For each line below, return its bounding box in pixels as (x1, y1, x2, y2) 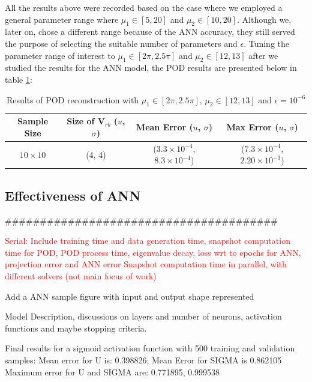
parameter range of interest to (5, 49, 115, 61)
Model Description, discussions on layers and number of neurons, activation (5, 310, 282, 323)
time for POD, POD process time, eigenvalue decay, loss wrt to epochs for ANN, (5, 246, 301, 258)
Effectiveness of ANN (5, 186, 141, 204)
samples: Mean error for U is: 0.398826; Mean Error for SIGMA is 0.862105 (5, 354, 282, 366)
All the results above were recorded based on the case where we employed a (5, 1, 283, 13)
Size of (67, 115, 95, 127)
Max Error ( (226, 121, 279, 133)
